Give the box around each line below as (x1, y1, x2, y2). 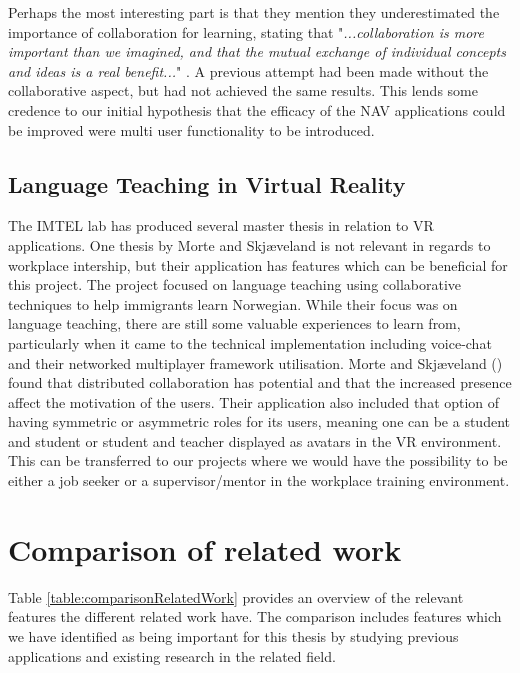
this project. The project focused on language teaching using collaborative (8, 274, 462, 295)
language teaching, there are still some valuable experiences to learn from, (8, 313, 461, 334)
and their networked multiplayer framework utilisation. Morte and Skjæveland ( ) (8, 352, 503, 373)
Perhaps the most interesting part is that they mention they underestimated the (8, 2, 500, 22)
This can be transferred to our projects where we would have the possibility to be (8, 450, 508, 471)
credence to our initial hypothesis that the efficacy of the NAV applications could (8, 99, 506, 120)
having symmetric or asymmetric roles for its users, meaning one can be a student (8, 411, 510, 432)
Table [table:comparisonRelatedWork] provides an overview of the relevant (8, 586, 464, 607)
